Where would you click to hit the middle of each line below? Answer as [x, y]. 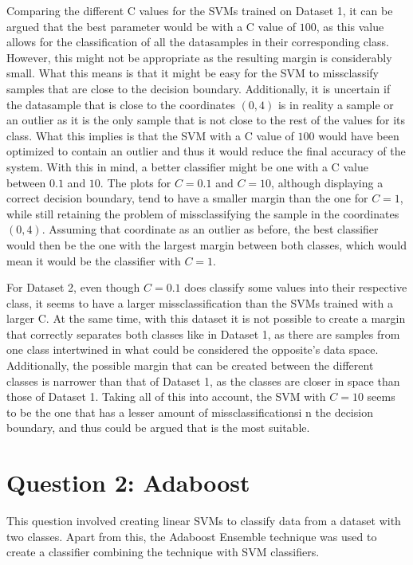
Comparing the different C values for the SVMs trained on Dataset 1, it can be [200, 10]
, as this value [350, 26]
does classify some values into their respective [296, 287]
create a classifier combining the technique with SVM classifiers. [163, 552]
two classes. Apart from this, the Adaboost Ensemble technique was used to [192, 536]
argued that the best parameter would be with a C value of [151, 26]
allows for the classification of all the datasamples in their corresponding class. [198, 42]
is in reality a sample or [336, 104]
